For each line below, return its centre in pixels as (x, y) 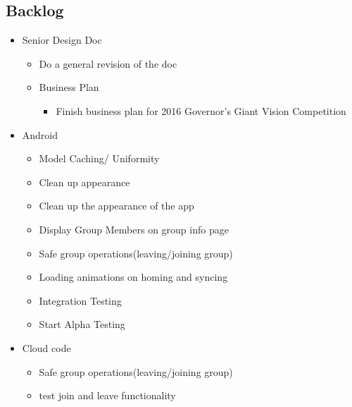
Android (40, 134)
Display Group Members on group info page (134, 229)
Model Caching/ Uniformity (99, 158)
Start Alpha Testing (82, 324)
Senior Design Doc (62, 40)
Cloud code (46, 347)
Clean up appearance (84, 182)
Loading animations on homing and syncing (133, 277)
